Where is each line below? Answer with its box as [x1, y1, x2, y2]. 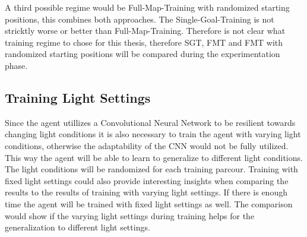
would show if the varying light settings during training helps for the [5, 209, 255, 222]
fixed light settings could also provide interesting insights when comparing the [5, 174, 289, 187]
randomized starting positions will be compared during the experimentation [5, 48, 280, 60]
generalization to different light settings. [5, 221, 150, 233]
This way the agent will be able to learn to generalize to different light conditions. [5, 151, 303, 163]
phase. [5, 59, 28, 71]
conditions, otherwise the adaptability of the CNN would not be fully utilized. [5, 139, 289, 151]
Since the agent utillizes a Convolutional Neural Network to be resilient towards [5, 116, 296, 128]
